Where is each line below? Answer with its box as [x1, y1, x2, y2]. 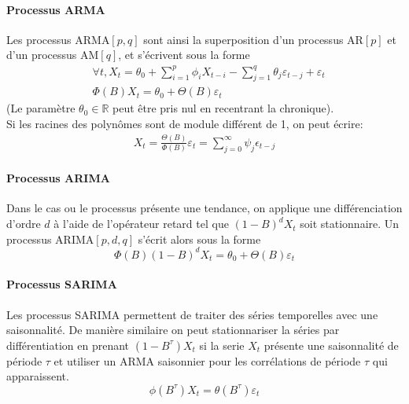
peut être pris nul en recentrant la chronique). [112, 100, 334, 116]
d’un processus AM [6, 46, 99, 63]
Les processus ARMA [6, 31, 110, 47]
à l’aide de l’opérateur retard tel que [53, 215, 229, 232]
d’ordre [6, 215, 41, 232]
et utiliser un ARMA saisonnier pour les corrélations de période [53, 352, 361, 369]
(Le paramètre [6, 100, 76, 116]
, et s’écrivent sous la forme [118, 46, 250, 63]
